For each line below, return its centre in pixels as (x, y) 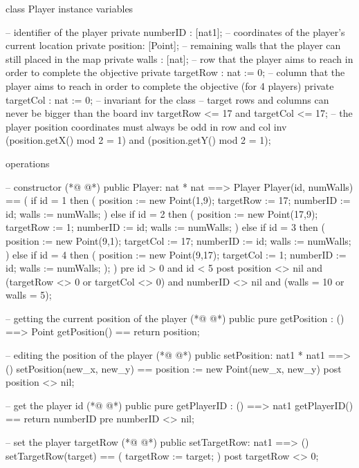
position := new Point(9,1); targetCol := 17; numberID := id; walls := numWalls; (178, 240)
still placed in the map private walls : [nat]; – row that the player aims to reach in (179, 58)
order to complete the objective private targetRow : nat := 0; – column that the (175, 72)
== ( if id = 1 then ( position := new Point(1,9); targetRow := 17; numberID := (178, 200)
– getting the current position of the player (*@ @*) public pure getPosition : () (175, 318)
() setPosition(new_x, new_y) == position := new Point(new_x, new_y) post (174, 368)
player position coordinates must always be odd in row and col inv (146, 126)
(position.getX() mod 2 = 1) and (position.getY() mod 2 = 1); (138, 140)
